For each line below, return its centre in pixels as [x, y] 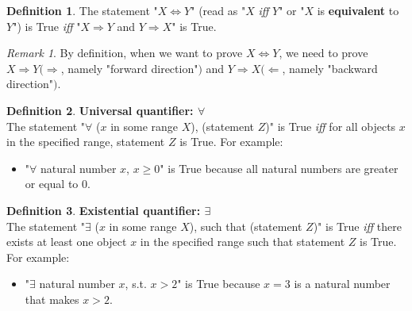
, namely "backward [330, 68]
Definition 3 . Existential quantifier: [104, 210]
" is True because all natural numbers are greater [279, 168]
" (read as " [218, 10]
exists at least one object [67, 242]
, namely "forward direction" [129, 68]
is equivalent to [358, 10]
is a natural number [342, 284]
